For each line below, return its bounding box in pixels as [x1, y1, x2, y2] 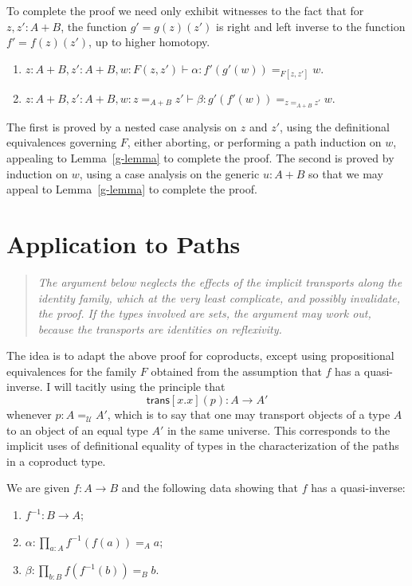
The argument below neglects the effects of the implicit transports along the [37, 273, 402, 290]
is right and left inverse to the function [216, 18, 406, 34]
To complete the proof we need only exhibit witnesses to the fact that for [6, 2, 364, 18]
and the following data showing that [121, 479, 299, 496]
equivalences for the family [6, 362, 137, 379]
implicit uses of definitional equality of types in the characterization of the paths [6, 437, 399, 454]
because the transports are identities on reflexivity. [37, 320, 282, 337]
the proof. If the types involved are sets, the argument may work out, [37, 305, 371, 322]
